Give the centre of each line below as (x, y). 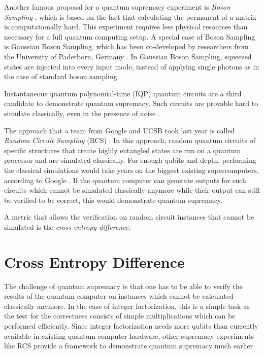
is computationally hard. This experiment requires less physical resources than (126, 27)
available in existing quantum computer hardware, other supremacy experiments (129, 335)
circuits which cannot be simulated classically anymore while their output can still (132, 190)
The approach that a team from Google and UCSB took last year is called (120, 130)
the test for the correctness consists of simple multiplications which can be (120, 316)
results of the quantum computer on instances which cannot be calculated (119, 296)
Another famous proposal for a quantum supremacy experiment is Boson (117, 7)
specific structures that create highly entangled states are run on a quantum (123, 150)
